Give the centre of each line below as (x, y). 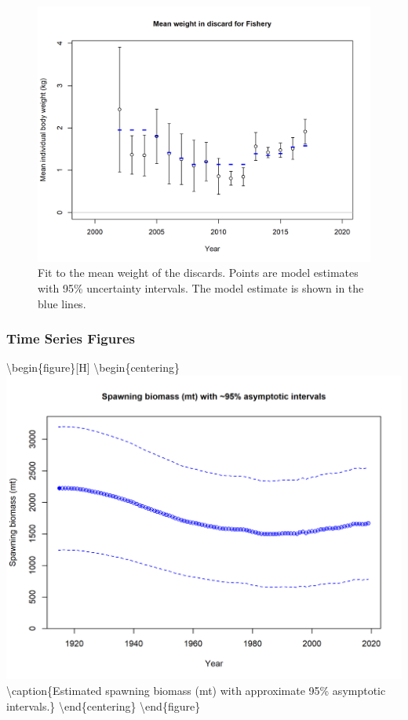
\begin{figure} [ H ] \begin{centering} (93, 367)
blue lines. (62, 303)
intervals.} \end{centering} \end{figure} (104, 705)
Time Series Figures (71, 338)
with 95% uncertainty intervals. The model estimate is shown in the (201, 288)
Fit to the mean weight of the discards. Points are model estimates (198, 273)
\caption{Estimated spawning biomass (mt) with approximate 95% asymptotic (196, 690)
